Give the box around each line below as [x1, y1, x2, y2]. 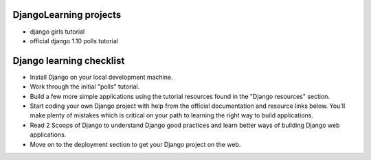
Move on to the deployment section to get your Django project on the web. [30, 140, 241, 148]
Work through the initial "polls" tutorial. [30, 82, 140, 91]
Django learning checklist [12, 55, 125, 67]
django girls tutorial [30, 27, 85, 36]
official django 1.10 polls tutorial [30, 36, 118, 45]
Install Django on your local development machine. [30, 73, 173, 81]
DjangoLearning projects [12, 9, 122, 21]
